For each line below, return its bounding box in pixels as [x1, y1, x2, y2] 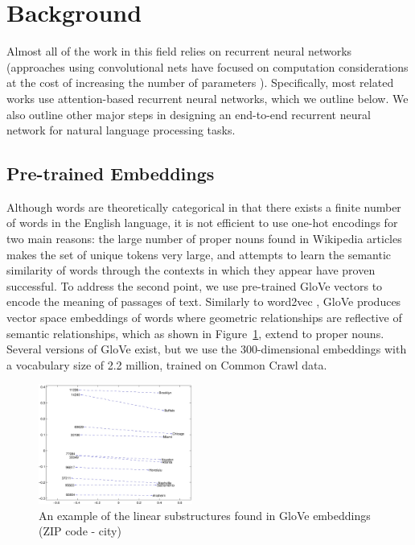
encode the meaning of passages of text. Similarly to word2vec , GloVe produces [6, 293, 401, 310]
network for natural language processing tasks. [6, 122, 236, 138]
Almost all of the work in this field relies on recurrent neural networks [6, 43, 352, 60]
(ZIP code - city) [39, 522, 121, 539]
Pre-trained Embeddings [6, 161, 215, 186]
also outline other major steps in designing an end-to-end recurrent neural [6, 105, 371, 122]
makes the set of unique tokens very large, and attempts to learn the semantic [6, 246, 392, 262]
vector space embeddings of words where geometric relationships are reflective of [6, 309, 402, 326]
